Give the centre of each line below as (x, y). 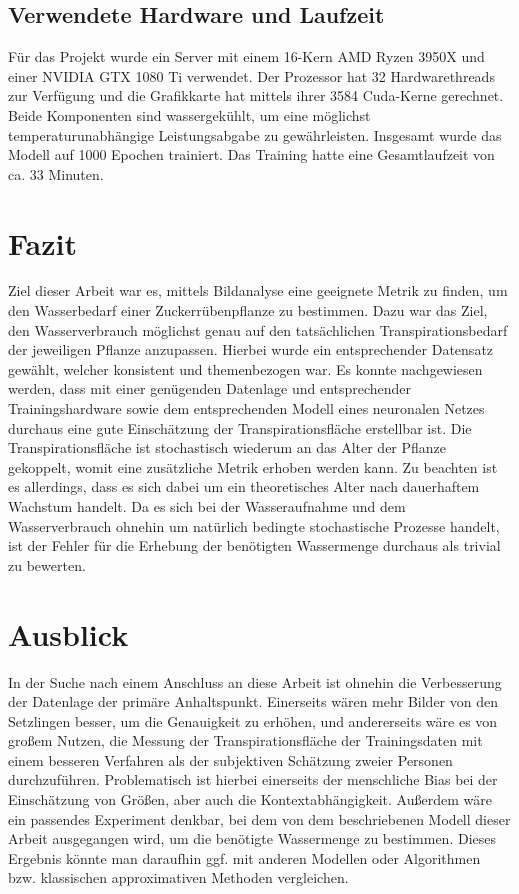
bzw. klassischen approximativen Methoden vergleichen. (178, 877)
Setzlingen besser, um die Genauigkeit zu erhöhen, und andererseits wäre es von (253, 720)
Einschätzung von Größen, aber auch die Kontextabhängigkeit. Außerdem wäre (250, 799)
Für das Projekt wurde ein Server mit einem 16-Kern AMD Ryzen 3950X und (246, 56)
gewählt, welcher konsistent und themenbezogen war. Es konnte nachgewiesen (245, 368)
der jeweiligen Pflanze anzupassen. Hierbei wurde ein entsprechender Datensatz (251, 349)
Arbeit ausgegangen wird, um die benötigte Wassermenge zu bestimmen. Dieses (252, 838)
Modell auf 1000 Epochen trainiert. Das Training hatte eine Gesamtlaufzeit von (251, 154)
